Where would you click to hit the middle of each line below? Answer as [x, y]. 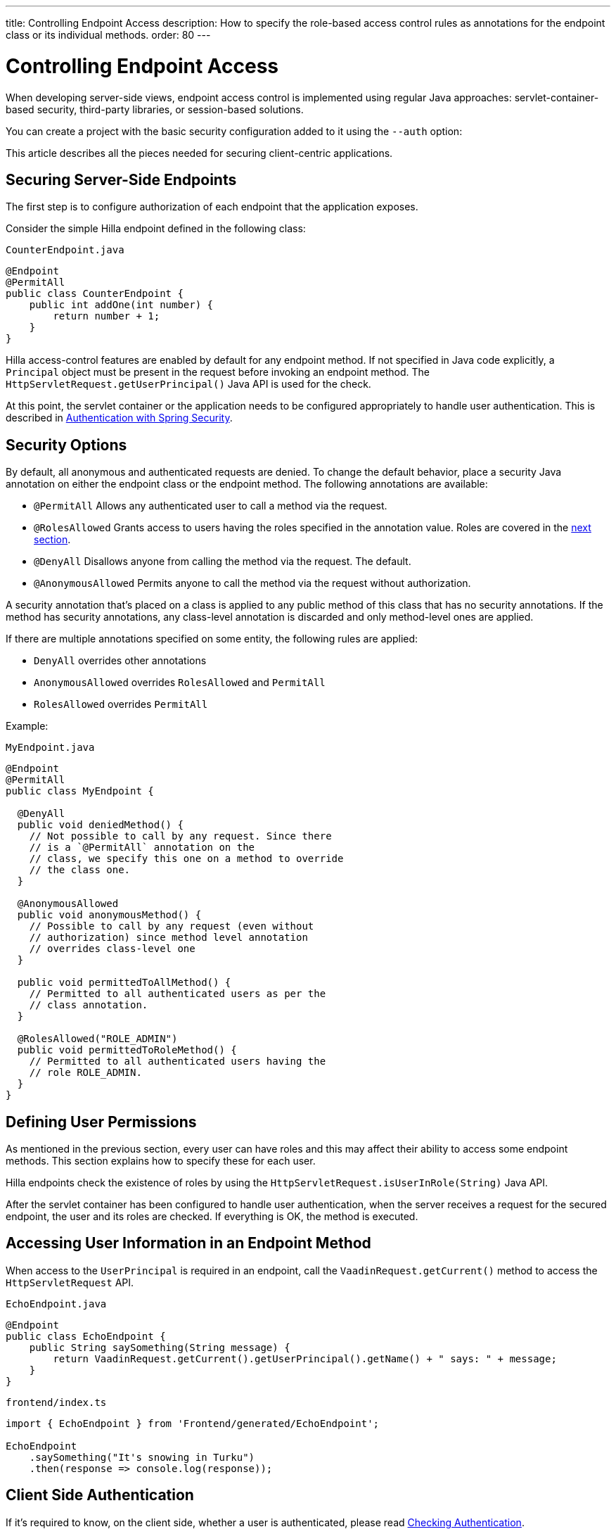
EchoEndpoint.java [56, 1304]
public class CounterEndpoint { [95, 294]
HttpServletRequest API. [70, 1282]
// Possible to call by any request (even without [172, 926]
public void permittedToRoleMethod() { [127, 1050]
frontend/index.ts [56, 1402]
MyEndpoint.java [50, 748]
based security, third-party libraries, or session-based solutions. [155, 109]
